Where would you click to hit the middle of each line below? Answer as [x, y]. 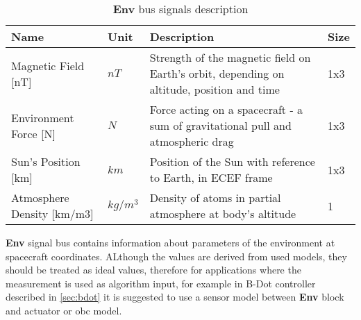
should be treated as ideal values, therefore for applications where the [153, 270]
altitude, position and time [215, 89]
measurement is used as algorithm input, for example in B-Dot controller [161, 283]
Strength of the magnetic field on [230, 57]
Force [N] [33, 133]
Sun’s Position [46, 161]
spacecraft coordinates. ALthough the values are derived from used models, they [176, 256]
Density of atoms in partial [215, 197]
